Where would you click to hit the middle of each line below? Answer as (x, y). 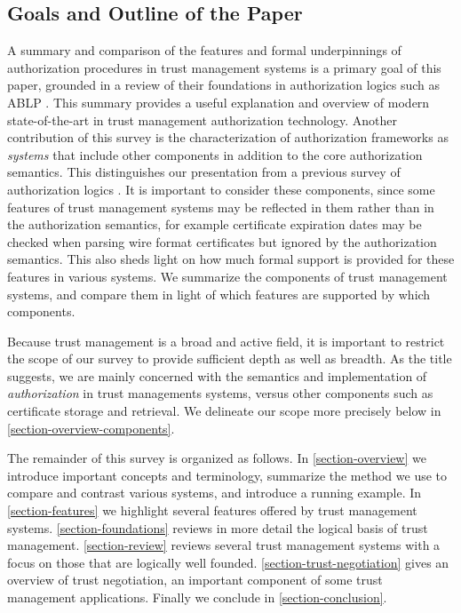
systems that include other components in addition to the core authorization (215, 154)
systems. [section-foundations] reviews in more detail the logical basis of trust (218, 527)
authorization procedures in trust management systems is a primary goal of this (224, 67)
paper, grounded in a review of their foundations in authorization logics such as (224, 85)
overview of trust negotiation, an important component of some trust (195, 580)
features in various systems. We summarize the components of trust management (227, 276)
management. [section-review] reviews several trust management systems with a (224, 545)
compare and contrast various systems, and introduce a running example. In (215, 493)
